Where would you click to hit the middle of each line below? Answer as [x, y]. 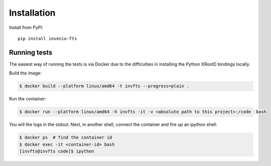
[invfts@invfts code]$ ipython [57, 151]
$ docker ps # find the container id [66, 138]
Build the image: [25, 73]
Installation [32, 13]
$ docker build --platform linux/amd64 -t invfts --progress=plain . [104, 86]
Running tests [31, 52]
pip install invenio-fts [47, 38]
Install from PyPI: [26, 27]
